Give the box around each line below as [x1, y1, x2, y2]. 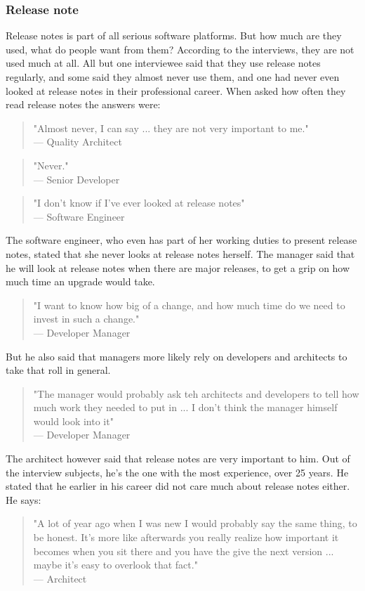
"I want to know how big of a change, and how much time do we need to [33, 297, 345, 312]
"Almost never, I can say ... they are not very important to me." [33, 120, 309, 135]
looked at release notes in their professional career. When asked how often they [6, 83, 346, 98]
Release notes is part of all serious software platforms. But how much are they [6, 28, 342, 43]
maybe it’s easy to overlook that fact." [33, 557, 198, 572]
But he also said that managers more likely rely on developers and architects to [6, 349, 347, 363]
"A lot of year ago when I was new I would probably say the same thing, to [33, 516, 357, 531]
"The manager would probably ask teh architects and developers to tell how [33, 386, 359, 401]
